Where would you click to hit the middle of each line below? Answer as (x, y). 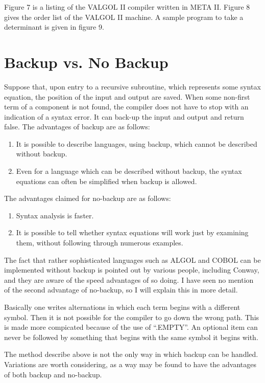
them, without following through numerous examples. (100, 243)
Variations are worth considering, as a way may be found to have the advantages (130, 364)
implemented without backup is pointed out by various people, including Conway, (132, 270)
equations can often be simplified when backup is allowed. (106, 181)
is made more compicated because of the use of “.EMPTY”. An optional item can (131, 327)
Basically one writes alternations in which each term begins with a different (122, 307)
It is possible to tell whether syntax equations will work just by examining (132, 232)
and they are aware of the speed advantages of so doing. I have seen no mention (129, 279)
